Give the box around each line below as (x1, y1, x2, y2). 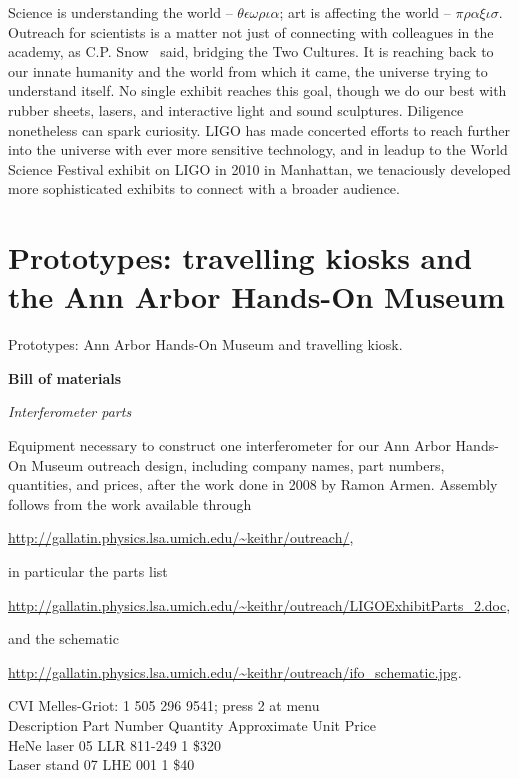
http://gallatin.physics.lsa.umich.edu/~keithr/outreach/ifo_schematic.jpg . (8, 661, 462, 682)
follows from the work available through (8, 493, 252, 514)
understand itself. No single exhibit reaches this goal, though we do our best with (8, 80, 507, 101)
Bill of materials (8, 367, 122, 388)
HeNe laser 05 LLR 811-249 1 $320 (8, 734, 221, 755)
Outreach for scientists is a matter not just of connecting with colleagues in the (8, 21, 494, 42)
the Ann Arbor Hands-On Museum (8, 276, 505, 317)
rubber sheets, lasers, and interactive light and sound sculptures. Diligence (8, 99, 464, 120)
